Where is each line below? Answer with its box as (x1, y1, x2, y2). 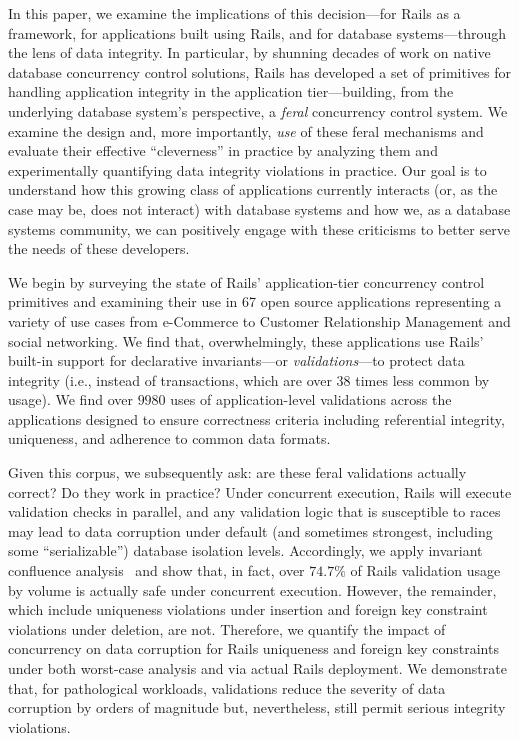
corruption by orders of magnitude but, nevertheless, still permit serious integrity (8, 697, 506, 718)
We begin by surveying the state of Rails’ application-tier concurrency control (8, 271, 485, 292)
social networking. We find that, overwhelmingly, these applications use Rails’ (8, 330, 484, 351)
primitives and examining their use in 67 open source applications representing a (8, 291, 502, 312)
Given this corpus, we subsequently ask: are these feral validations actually (8, 462, 467, 483)
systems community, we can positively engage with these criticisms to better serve (8, 218, 510, 239)
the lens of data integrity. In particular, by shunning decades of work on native (8, 42, 491, 63)
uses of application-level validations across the (170, 389, 452, 410)
